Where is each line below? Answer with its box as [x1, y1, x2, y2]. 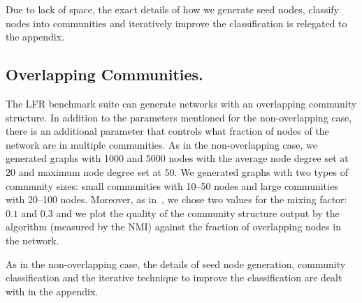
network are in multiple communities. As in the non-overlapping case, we [6, 137, 317, 151]
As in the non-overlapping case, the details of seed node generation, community [6, 256, 346, 271]
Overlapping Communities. [6, 64, 203, 85]
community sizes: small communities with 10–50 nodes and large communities [6, 178, 338, 193]
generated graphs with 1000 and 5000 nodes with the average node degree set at [6, 151, 349, 165]
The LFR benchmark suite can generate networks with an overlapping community [6, 96, 357, 110]
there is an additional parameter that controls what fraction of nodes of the [6, 124, 329, 138]
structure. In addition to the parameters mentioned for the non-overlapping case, [6, 110, 352, 124]
